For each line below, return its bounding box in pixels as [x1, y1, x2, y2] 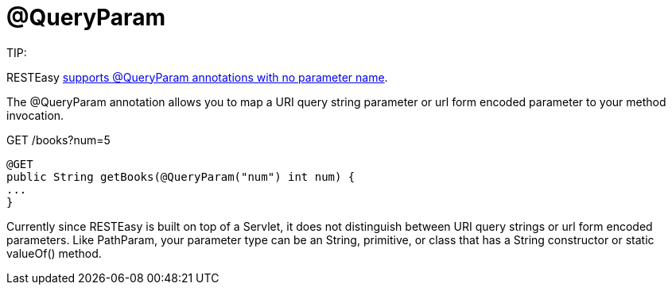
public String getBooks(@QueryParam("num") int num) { [6, 170, 355, 183]
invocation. [6, 108, 64, 122]
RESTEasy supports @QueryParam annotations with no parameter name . [6, 70, 388, 84]
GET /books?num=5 [6, 132, 111, 147]
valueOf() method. [6, 246, 102, 260]
